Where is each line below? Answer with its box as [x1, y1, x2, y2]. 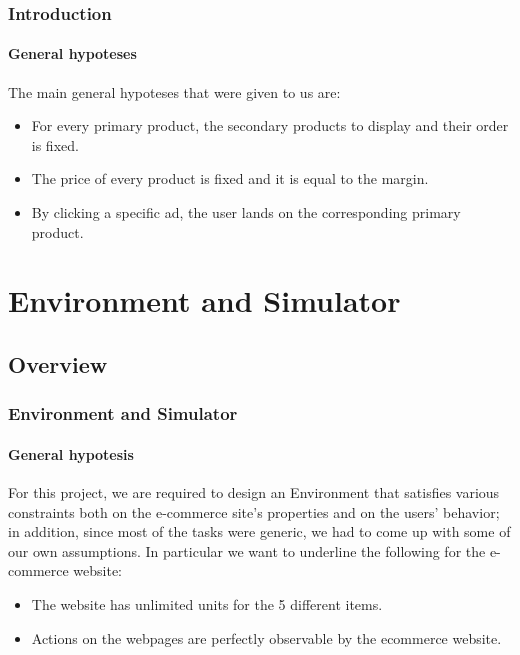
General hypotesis [8, 443, 134, 464]
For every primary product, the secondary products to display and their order [31, 115, 509, 136]
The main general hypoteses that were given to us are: [8, 81, 341, 102]
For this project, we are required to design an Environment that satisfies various [8, 482, 500, 502]
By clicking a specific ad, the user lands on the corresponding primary [31, 202, 461, 223]
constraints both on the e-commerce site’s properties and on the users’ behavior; [8, 501, 500, 522]
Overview [8, 348, 108, 379]
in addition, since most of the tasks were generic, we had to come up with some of [8, 521, 511, 542]
